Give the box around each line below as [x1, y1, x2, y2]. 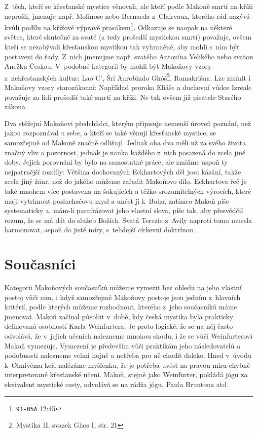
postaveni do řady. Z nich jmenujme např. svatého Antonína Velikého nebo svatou [4, 51, 253, 61]
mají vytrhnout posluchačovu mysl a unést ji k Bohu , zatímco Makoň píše [4, 195, 229, 206]
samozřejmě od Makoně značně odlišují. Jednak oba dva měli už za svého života [4, 137, 246, 148]
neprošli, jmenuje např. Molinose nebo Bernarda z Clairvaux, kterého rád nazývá [4, 10, 250, 21]
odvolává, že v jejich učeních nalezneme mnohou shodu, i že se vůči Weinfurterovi [4, 331, 253, 341]
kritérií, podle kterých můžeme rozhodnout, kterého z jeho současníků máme [4, 302, 237, 312]
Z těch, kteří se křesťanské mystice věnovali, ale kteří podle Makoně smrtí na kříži [4, 1, 253, 11]
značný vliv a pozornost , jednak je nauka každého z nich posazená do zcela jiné [4, 147, 246, 157]
